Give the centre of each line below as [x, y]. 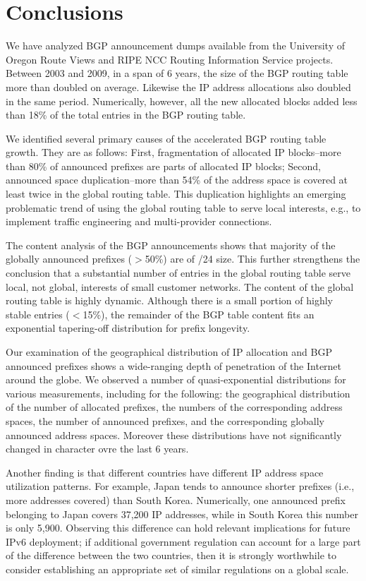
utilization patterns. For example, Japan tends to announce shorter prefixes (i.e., [180, 486]
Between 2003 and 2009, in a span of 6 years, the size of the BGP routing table [177, 73]
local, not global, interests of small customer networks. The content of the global [180, 286]
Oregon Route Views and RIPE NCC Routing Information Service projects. [170, 59]
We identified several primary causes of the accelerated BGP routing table [166, 138]
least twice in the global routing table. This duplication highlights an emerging [176, 194]
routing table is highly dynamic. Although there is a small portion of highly [169, 300]
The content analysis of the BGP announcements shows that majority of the [171, 245]
